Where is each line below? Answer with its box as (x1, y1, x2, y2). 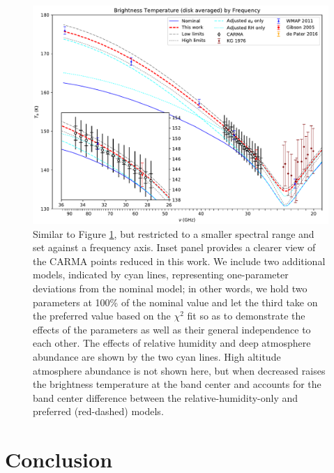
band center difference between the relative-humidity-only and (33, 390, 298, 405)
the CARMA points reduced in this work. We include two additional (33, 253, 326, 268)
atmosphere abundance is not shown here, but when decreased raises (33, 363, 326, 377)
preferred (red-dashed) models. (33, 404, 164, 419)
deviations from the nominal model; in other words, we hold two (33, 281, 308, 295)
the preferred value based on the (33, 308, 171, 323)
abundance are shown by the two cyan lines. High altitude (33, 349, 281, 363)
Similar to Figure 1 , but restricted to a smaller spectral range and (33, 226, 314, 241)
